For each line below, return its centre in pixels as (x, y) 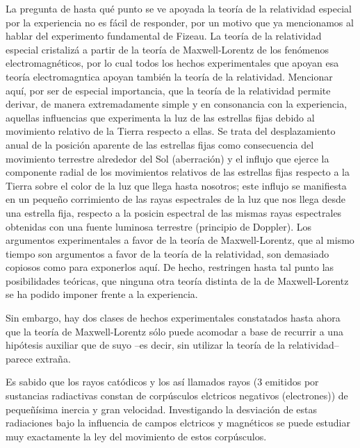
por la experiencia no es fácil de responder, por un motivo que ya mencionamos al (180, 22)
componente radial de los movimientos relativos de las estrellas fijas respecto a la (178, 172)
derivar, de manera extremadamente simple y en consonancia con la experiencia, (177, 104)
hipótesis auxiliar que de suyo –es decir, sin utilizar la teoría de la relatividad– (172, 345)
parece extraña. (38, 358)
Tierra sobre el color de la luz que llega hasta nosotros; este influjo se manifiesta (176, 185)
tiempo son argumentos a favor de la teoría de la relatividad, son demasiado (167, 253)
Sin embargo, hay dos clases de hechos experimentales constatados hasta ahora (173, 318)
